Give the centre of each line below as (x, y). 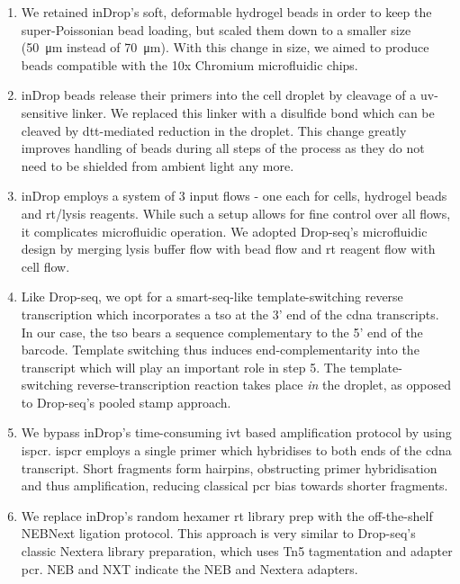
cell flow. (45, 266)
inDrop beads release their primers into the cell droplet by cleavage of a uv (228, 95)
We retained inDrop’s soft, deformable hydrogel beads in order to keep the (226, 12)
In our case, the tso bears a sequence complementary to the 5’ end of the (222, 332)
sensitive (45, 112)
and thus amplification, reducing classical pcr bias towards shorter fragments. (235, 485)
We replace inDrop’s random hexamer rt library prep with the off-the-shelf (227, 515)
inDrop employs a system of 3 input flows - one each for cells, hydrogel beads (234, 196)
